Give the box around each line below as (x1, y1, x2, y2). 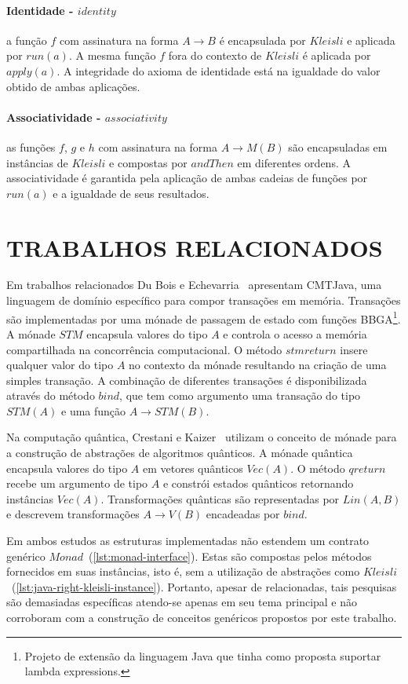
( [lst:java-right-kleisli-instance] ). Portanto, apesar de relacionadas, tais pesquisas (11, 578, 397, 594)
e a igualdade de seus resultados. (53, 185, 209, 201)
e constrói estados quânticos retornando (162, 475, 354, 492)
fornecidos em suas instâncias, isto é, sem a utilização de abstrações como (6, 563, 360, 580)
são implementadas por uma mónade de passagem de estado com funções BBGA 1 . (6, 308, 401, 327)
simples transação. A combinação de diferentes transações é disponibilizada (6, 371, 367, 388)
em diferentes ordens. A (237, 154, 351, 170)
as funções (6, 138, 56, 155)
